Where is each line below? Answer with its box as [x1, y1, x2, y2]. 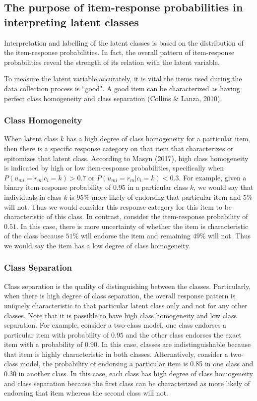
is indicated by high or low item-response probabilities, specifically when [4, 163, 224, 173]
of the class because [4, 230, 64, 241]
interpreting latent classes [4, 14, 139, 29]
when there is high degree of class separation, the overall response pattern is [4, 290, 236, 301]
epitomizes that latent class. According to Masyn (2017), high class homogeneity [4, 153, 249, 163]
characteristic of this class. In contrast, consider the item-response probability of [4, 211, 248, 222]
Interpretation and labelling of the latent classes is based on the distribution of [4, 37, 244, 48]
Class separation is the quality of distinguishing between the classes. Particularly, [4, 281, 251, 291]
